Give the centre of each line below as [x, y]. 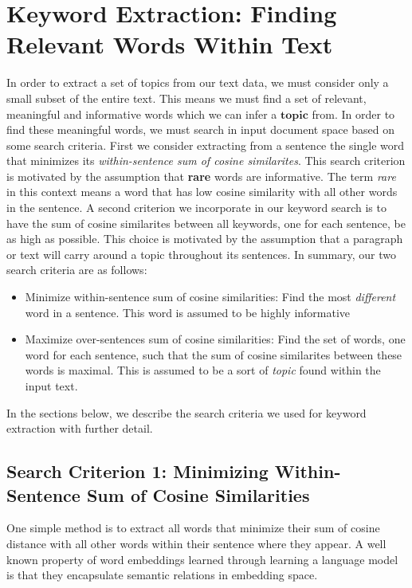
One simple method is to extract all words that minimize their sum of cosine [193, 528]
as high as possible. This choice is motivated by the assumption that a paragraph [205, 239]
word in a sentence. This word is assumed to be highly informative [188, 312]
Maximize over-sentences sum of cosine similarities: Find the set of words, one [215, 339]
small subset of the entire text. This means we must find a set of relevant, [186, 98]
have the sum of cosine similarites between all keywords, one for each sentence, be [206, 223]
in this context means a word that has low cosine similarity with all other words [202, 192]
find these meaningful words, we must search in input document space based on [201, 129]
